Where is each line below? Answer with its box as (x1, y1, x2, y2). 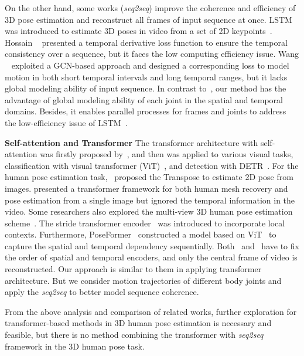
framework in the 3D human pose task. (5, 340, 145, 352)
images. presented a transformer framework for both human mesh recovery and (5, 182, 288, 194)
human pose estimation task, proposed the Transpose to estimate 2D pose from (5, 171, 293, 183)
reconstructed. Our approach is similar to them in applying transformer (5, 263, 262, 275)
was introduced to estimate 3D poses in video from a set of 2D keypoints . (5, 25, 272, 37)
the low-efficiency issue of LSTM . (5, 116, 128, 128)
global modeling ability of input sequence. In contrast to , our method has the (5, 82, 286, 94)
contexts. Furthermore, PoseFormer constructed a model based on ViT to (5, 228, 276, 240)
